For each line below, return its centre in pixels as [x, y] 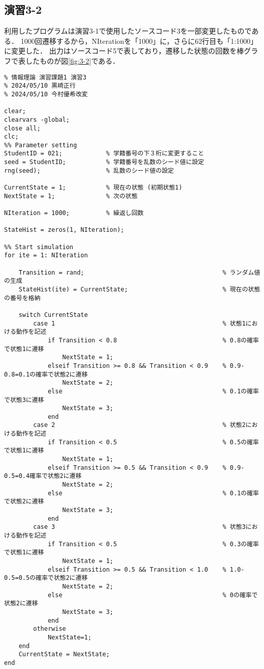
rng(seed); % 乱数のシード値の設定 [89, 170]
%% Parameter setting [41, 145]
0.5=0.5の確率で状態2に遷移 [46, 578]
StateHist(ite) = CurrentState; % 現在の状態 [139, 289]
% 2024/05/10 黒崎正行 [40, 86]
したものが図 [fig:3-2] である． [72, 60]
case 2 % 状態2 [139, 425]
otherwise [50, 629]
